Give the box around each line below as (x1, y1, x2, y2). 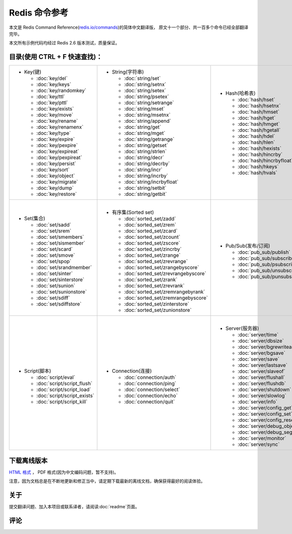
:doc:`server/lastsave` (237, 362, 288, 369)
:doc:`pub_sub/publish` (237, 249, 291, 256)
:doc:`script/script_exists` (36, 392, 94, 399)
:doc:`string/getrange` (124, 136, 175, 143)
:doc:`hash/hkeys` (237, 163, 279, 170)
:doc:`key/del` (36, 75, 68, 82)
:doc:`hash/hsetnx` (237, 102, 281, 109)
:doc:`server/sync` (237, 441, 280, 448)
